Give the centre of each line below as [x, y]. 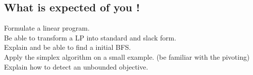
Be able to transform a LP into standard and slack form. [90, 37]
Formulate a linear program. [47, 28]
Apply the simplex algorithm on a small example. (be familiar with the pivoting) [127, 56]
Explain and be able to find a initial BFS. [67, 47]
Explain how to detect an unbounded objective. [76, 66]
